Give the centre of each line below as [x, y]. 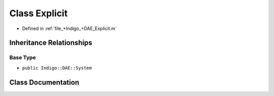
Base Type [23, 57]
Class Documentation [44, 82]
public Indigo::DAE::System [57, 68]
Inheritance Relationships [51, 43]
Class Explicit [39, 13]
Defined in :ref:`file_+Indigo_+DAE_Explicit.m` [69, 28]
